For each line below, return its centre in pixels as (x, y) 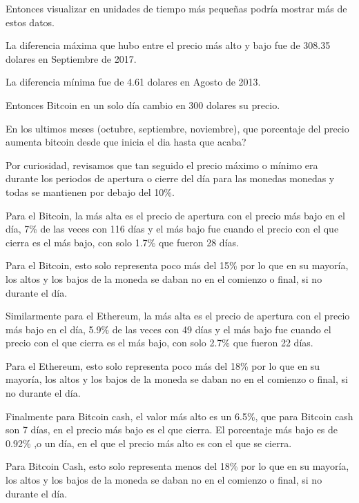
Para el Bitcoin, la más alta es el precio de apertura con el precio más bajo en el (175, 215)
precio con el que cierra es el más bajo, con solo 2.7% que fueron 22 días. (159, 343)
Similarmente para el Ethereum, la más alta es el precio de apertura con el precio (178, 316)
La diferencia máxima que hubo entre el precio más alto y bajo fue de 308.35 (168, 45)
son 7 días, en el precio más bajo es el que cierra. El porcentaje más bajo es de (172, 430)
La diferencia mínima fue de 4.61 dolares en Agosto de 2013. (133, 82)
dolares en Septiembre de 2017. (71, 58)
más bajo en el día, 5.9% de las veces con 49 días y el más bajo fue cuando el (168, 329)
